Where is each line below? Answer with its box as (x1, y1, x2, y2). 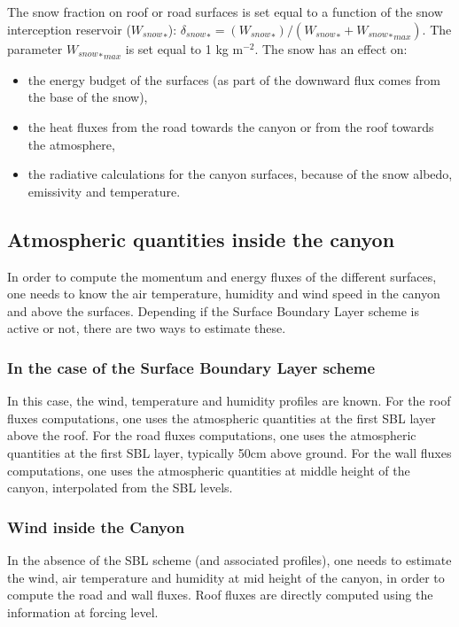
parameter (7, 39, 63, 58)
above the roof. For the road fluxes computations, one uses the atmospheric (7, 426, 416, 445)
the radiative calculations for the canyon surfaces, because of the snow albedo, (27, 165, 453, 183)
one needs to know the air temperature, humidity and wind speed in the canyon (7, 284, 440, 303)
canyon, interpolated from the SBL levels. (7, 478, 233, 497)
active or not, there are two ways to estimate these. (7, 319, 286, 337)
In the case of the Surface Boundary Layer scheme (7, 356, 376, 378)
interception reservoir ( (7, 19, 131, 38)
